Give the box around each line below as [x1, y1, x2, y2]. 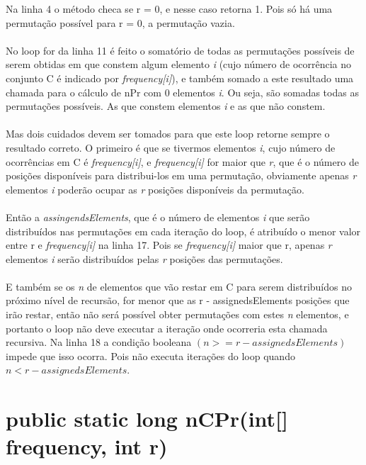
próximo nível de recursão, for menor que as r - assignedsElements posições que [6, 293, 350, 308]
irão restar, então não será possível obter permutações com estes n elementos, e [6, 307, 349, 322]
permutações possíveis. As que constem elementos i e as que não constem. [6, 99, 326, 113]
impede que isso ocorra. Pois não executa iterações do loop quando [6, 348, 295, 363]
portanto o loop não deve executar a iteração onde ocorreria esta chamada [6, 320, 328, 335]
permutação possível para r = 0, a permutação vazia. [6, 15, 235, 30]
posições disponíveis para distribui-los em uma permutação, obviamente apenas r [6, 168, 357, 183]
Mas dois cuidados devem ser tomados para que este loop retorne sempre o [6, 126, 330, 141]
